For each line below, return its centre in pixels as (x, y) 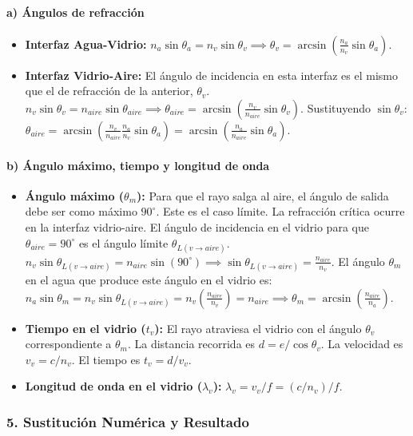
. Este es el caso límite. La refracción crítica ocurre (280, 211)
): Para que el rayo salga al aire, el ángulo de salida (263, 195)
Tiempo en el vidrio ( (85, 328)
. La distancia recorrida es (191, 344)
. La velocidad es (362, 344)
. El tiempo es (106, 359)
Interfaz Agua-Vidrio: (86, 44)
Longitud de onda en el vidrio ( (113, 386)
